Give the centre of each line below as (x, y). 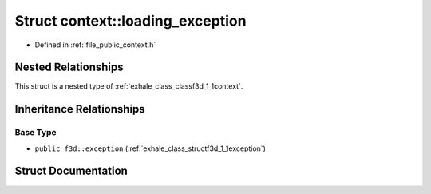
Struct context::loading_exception (130, 21)
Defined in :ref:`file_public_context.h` (95, 45)
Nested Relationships (69, 67)
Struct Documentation (71, 171)
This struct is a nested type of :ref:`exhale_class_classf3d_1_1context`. (129, 86)
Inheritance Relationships (80, 109)
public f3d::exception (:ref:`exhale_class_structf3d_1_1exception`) (150, 148)
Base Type (36, 133)
